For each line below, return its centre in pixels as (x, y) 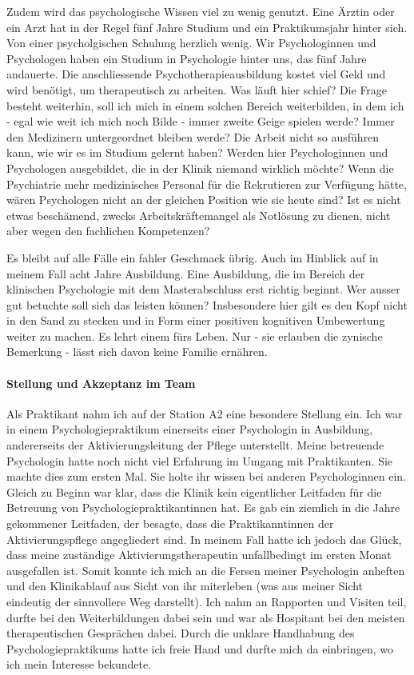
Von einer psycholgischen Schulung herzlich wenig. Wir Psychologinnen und (191, 43)
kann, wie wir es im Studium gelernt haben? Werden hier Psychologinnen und (197, 152)
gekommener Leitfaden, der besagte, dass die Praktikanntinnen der (170, 523)
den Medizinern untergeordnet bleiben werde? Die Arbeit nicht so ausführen (193, 136)
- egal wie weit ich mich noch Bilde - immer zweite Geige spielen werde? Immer (201, 121)
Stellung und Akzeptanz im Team (101, 383)
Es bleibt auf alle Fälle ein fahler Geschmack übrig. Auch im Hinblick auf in (193, 257)
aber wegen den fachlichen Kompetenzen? (108, 231)
